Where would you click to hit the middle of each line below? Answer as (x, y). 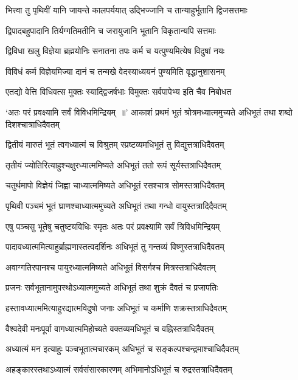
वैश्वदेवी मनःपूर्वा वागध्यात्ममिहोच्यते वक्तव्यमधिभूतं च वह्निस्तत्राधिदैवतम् (110, 328)
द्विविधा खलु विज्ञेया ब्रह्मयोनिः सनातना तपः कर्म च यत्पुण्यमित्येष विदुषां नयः (115, 51)
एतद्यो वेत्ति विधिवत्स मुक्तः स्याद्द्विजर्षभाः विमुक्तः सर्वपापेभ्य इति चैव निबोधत (119, 92)
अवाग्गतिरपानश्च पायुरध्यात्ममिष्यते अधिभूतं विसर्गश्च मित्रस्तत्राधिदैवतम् (111, 267)
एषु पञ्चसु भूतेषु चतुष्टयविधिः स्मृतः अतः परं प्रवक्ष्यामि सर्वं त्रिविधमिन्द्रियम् (113, 226)
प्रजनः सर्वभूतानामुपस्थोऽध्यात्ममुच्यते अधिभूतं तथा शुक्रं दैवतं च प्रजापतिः (112, 287)
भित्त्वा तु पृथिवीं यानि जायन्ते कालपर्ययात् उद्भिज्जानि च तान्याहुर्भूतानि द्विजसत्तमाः (126, 10)
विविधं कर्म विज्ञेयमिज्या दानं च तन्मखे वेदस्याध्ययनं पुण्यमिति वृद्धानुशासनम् (115, 71)
